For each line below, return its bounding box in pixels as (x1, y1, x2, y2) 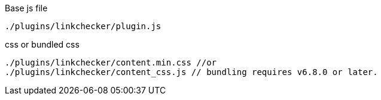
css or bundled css (5, 39, 80, 49)
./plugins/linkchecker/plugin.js (5, 21, 161, 31)
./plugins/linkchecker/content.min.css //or (5, 58, 217, 67)
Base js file (5, 3, 48, 13)
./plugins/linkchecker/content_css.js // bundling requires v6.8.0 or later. (5, 67, 378, 77)
